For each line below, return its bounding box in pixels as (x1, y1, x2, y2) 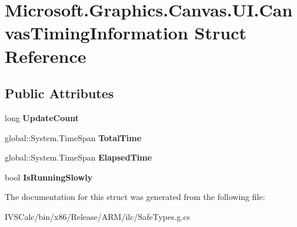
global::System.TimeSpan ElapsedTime (5, 151, 152, 163)
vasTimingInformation (5, 21, 188, 45)
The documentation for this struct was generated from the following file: (5, 191, 265, 203)
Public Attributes (5, 84, 114, 102)
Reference (5, 44, 86, 68)
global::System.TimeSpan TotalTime (5, 131, 142, 143)
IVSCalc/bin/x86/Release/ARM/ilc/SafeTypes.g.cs (5, 210, 191, 222)
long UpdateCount (5, 111, 79, 123)
